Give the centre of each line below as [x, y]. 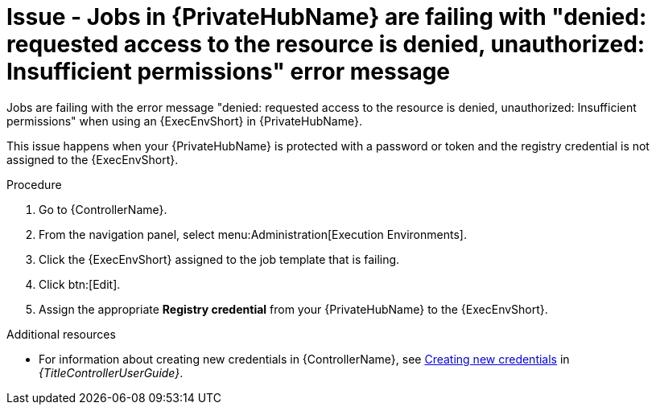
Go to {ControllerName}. [103, 209]
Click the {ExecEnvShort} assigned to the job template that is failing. [219, 259]
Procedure [34, 184]
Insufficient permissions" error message [229, 72]
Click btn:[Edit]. [80, 284]
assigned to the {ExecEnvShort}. [93, 159]
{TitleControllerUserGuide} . [111, 372]
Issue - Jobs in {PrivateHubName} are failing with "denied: [327, 17]
